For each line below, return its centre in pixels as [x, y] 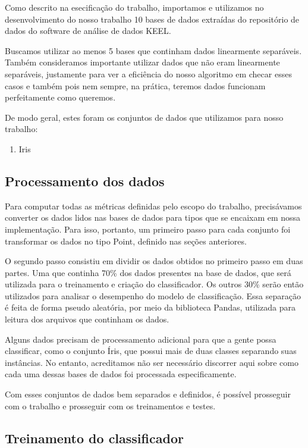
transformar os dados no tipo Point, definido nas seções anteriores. [126, 241]
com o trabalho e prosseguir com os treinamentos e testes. [110, 405]
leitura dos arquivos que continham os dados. [87, 319]
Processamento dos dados [85, 181]
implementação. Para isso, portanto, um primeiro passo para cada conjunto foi [148, 229]
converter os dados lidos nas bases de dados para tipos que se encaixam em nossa [153, 217]
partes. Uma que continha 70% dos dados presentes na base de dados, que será [148, 272]
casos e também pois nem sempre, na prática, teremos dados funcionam [135, 85]
